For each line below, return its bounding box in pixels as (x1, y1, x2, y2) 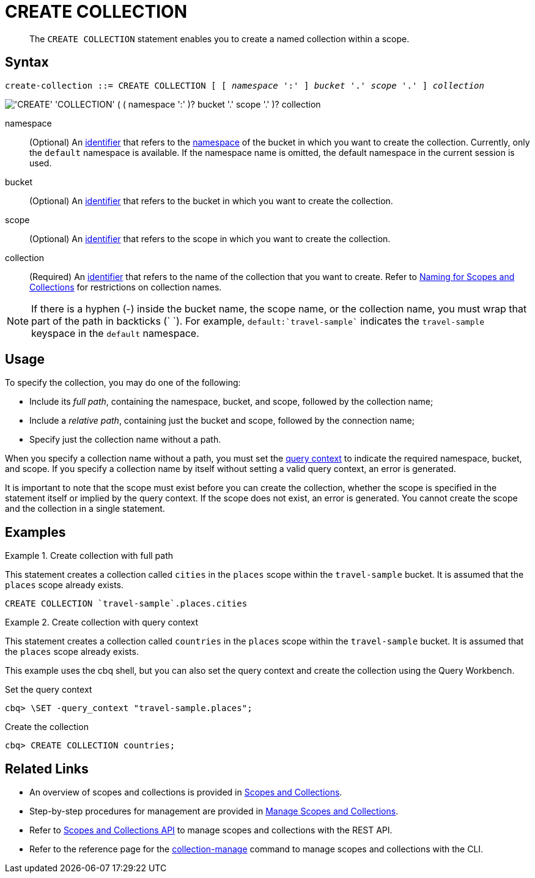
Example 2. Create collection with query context (5, 617, 199, 628)
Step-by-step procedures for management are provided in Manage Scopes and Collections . (29, 806, 399, 817)
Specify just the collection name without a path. (29, 434, 221, 445)
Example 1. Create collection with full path (5, 550, 174, 561)
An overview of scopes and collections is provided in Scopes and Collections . (29, 787, 342, 798)
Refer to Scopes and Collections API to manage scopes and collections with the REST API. (29, 825, 393, 836)
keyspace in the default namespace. (31, 326, 199, 339)
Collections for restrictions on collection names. (29, 281, 222, 292)
